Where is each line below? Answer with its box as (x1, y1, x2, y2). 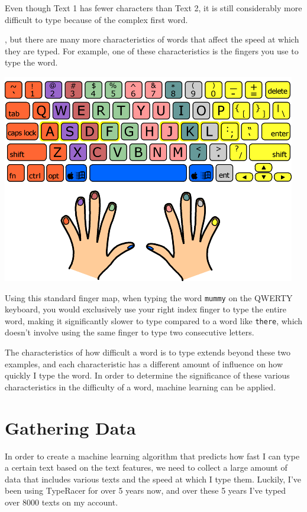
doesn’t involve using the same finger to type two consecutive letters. (5, 326, 254, 338)
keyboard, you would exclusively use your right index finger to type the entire (5, 303, 286, 315)
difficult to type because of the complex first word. (5, 13, 188, 25)
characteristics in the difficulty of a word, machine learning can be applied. (5, 380, 276, 393)
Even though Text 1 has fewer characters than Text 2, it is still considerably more (5, 2, 302, 14)
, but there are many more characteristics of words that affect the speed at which (5, 33, 299, 45)
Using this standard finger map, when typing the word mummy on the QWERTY (5, 291, 293, 304)
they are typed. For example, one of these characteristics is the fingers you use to (5, 44, 299, 57)
